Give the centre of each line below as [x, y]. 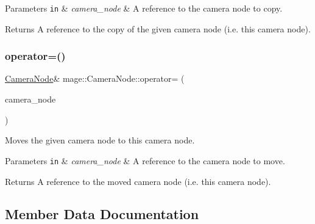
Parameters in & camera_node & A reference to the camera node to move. [145, 160]
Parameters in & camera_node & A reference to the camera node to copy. [144, 8]
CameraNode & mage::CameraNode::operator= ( [95, 78]
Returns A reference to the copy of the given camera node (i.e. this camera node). [158, 28]
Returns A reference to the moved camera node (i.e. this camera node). [138, 181]
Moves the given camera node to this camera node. [100, 140]
